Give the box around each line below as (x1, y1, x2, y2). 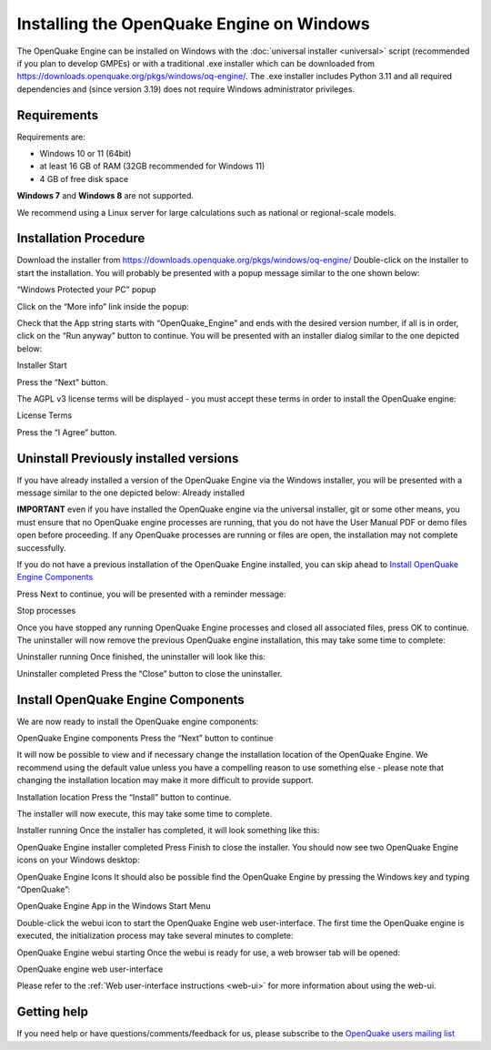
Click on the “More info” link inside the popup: (16, 301, 190, 311)
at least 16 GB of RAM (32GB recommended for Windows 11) (39, 160, 266, 172)
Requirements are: (16, 131, 85, 142)
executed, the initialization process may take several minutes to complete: (16, 930, 294, 942)
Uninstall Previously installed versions (16, 451, 239, 466)
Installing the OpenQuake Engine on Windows (16, 14, 370, 34)
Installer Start (16, 360, 67, 371)
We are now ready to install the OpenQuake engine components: (16, 716, 259, 727)
